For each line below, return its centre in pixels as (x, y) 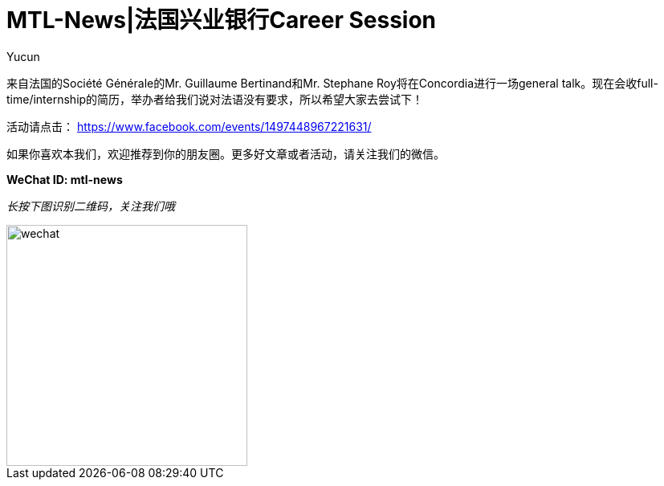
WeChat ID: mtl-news (65, 179)
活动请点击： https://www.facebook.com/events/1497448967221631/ (189, 126)
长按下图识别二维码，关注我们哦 (91, 206)
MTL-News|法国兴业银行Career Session (222, 20)
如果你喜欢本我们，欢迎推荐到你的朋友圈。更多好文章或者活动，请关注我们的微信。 (226, 153)
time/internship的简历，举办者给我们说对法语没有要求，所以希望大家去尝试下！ (215, 99)
